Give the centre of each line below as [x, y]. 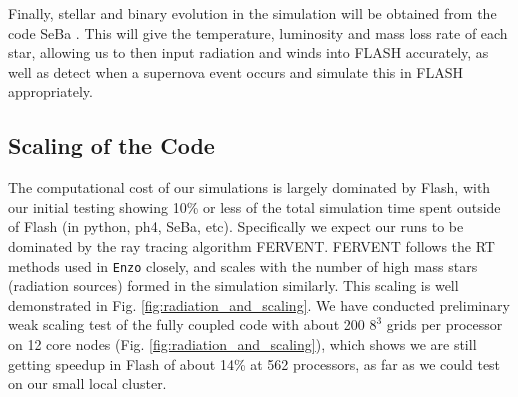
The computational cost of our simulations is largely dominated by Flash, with [249, 187]
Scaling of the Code [111, 145]
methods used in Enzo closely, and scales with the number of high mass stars [243, 265]
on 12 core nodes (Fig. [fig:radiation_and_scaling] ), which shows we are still [242, 343]
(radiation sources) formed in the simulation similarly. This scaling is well [233, 285]
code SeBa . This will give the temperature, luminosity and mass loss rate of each [258, 32]
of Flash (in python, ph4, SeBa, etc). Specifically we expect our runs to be [236, 226]
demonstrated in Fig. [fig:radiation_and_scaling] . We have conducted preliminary [259, 304]
